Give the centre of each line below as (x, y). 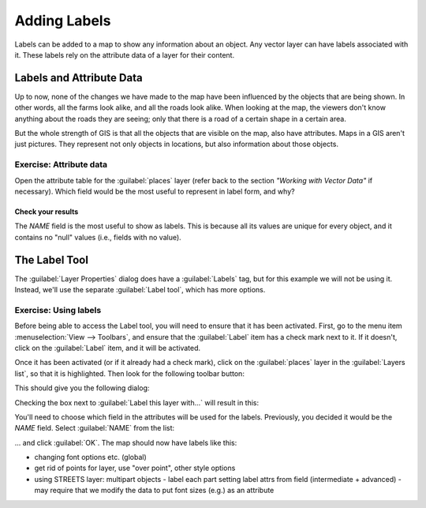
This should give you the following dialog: (82, 388)
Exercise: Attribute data (61, 164)
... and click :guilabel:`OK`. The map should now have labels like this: (126, 442)
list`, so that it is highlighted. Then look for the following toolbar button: (129, 373)
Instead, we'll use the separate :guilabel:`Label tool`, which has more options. (140, 290)
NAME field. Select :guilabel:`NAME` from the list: (95, 428)
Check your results (47, 211)
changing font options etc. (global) (91, 457)
